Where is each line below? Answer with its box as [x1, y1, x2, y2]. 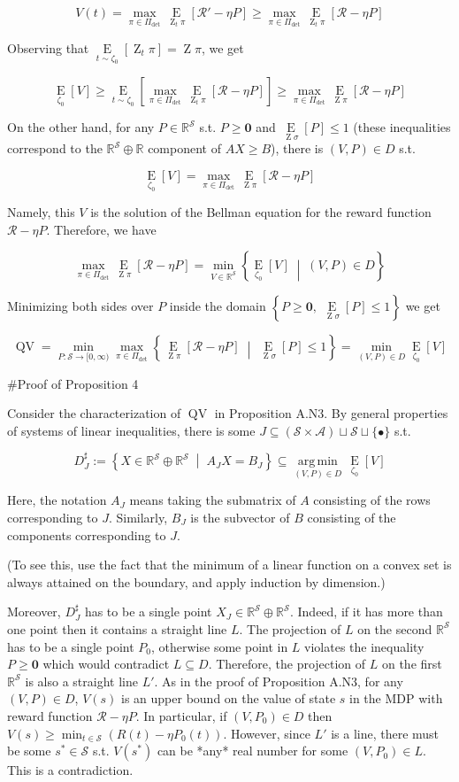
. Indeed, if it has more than [289, 602, 443, 621]
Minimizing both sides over [7, 297, 154, 315]
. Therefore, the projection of [208, 654, 366, 673]
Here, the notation [7, 491, 107, 509]
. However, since [223, 724, 310, 742]
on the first [381, 654, 442, 673]
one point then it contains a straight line [7, 619, 227, 638]
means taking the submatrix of [129, 491, 296, 509]
